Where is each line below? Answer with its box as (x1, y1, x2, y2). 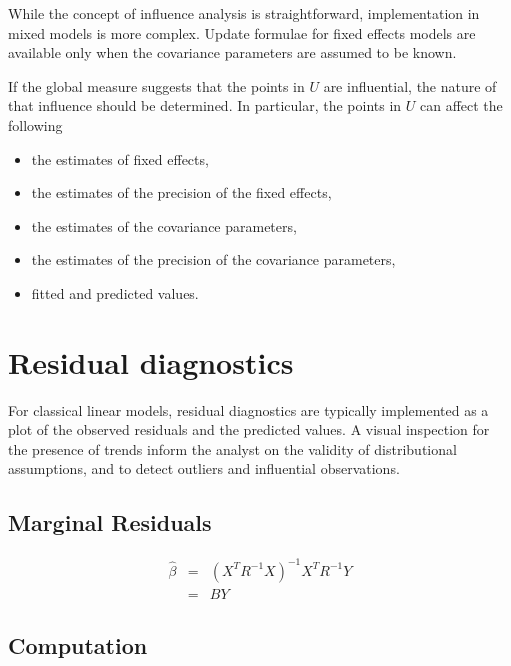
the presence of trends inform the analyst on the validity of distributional (8, 438, 457, 459)
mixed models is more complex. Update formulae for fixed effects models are (8, 22, 476, 43)
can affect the (420, 95, 503, 116)
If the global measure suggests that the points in (8, 75, 305, 96)
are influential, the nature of (323, 75, 497, 96)
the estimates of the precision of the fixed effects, (31, 182, 332, 203)
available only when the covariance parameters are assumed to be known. (8, 42, 457, 63)
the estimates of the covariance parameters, (31, 215, 297, 236)
